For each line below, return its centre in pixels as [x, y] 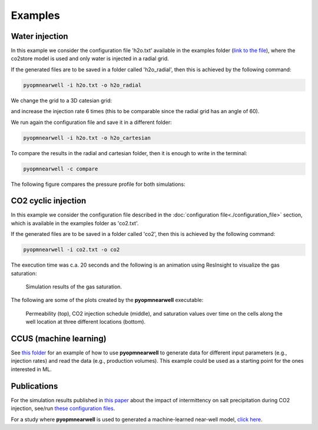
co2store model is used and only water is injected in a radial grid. [90, 58]
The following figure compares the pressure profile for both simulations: [98, 184]
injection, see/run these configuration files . [63, 408]
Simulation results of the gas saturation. [74, 287]
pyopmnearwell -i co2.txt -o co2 [72, 250]
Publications [34, 386]
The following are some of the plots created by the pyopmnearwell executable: [107, 300]
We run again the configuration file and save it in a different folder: [91, 122]
